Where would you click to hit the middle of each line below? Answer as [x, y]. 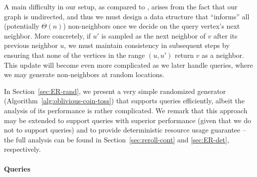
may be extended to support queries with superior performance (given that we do [128, 120]
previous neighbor [31, 45]
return [184, 55]
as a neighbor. [223, 55]
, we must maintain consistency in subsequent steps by [147, 45]
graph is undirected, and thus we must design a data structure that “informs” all [127, 16]
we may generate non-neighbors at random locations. [84, 74]
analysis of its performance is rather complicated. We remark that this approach [126, 110]
